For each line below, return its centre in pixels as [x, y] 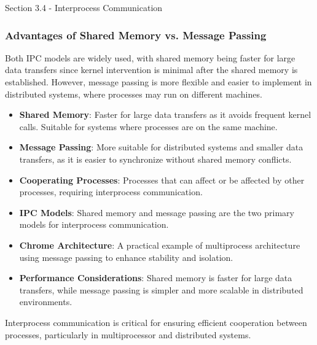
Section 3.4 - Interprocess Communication [84, 7]
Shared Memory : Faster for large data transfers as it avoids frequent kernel [165, 114]
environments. [46, 302]
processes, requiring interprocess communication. [111, 192]
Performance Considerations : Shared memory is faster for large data [156, 278]
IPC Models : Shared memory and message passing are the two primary [157, 212]
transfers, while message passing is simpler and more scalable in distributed [161, 289]
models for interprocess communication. [94, 224]
